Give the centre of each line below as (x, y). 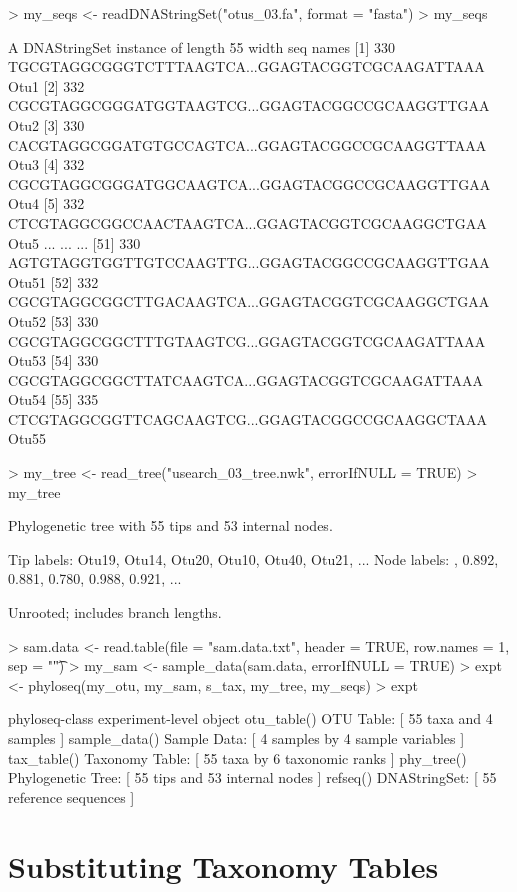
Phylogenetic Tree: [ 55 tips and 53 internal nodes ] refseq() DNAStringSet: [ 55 (252, 777)
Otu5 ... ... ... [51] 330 (74, 242)
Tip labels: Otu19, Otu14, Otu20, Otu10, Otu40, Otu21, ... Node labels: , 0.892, (253, 558)
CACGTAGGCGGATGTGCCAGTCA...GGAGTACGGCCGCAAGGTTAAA (247, 144)
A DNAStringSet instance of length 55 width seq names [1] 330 (202, 46)
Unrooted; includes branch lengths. (115, 612)
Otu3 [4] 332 (46, 164)
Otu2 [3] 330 (46, 124)
